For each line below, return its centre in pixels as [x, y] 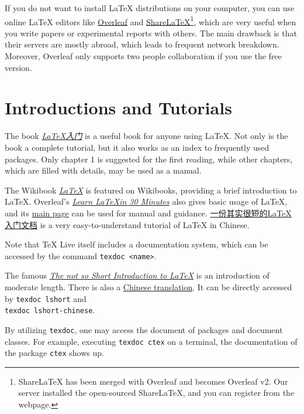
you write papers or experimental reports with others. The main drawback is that [151, 33]
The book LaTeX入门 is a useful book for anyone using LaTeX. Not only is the [146, 136]
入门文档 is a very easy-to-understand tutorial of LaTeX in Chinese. [127, 224]
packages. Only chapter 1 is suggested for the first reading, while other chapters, [149, 159]
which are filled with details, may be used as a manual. [103, 170]
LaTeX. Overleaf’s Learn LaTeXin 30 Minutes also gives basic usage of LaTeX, [146, 201]
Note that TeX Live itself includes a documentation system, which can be [137, 244]
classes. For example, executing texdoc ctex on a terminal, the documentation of [151, 341]
